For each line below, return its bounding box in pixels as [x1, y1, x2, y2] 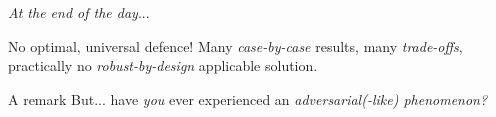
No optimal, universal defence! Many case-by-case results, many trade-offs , [8, 35, 463, 56]
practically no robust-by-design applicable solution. [8, 55, 318, 76]
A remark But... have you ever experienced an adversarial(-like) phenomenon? [8, 88, 488, 109]
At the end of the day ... [8, 2, 150, 22]
